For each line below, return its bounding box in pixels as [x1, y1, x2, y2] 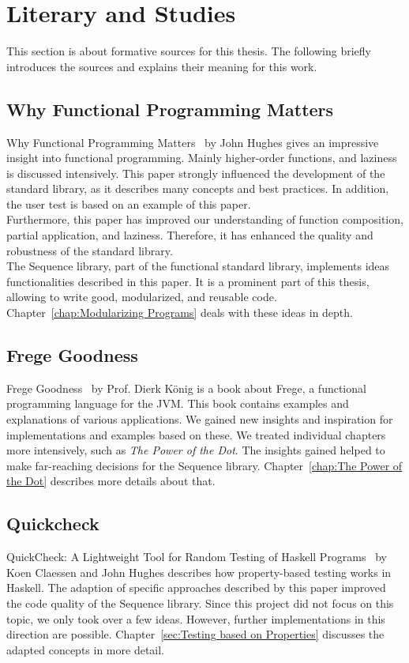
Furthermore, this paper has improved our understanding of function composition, [6, 211, 403, 228]
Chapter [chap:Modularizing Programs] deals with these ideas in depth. [6, 304, 353, 321]
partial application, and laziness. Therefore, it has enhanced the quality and [6, 227, 373, 243]
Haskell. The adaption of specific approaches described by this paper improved [6, 579, 386, 596]
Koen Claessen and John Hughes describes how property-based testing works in [6, 563, 392, 580]
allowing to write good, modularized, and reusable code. [6, 288, 277, 305]
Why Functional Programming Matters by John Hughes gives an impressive [6, 134, 379, 150]
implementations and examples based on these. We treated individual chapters [6, 426, 386, 443]
